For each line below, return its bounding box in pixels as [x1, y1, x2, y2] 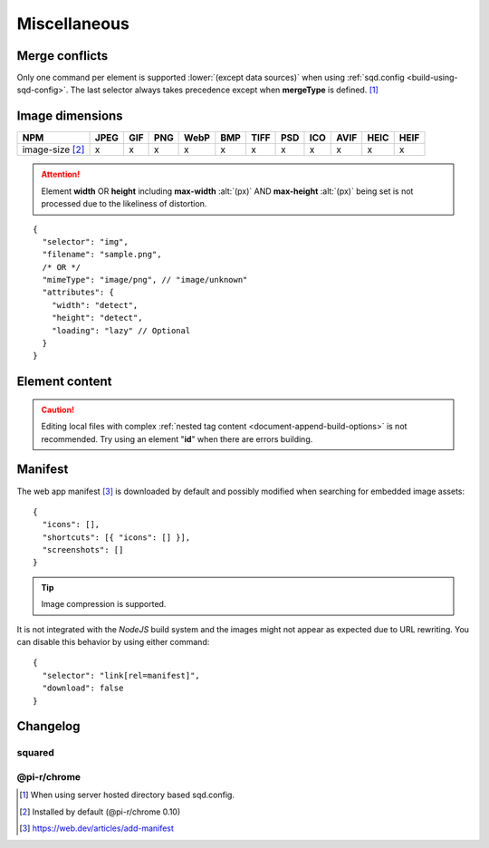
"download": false [42, 683, 124, 693]
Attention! [41, 169, 81, 180]
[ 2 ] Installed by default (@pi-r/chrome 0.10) [19, 806, 181, 817]
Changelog [16, 718, 81, 734]
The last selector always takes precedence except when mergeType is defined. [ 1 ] [70, 84, 379, 95]
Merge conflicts [16, 48, 109, 63]
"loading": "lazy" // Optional [51, 325, 191, 335]
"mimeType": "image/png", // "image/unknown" [42, 275, 248, 285]
